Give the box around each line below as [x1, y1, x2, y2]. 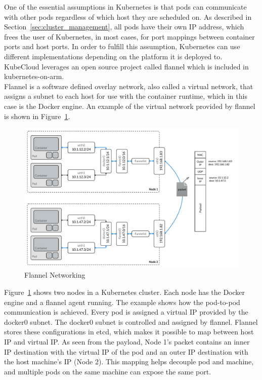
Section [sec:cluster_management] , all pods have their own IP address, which [4, 21, 244, 32]
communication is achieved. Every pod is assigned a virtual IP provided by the [4, 307, 248, 317]
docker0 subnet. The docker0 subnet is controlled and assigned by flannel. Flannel [4, 316, 258, 327]
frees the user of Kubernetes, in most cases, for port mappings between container [4, 31, 255, 42]
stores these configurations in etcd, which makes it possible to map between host [4, 326, 254, 337]
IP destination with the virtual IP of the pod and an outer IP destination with [4, 346, 248, 357]
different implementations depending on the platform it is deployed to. [4, 51, 223, 61]
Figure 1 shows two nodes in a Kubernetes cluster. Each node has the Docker [4, 287, 245, 297]
